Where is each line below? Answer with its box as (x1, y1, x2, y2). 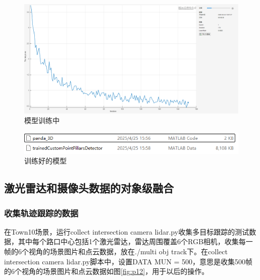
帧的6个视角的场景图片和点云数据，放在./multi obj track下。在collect (4, 246, 228, 257)
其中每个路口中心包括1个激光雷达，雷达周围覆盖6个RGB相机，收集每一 (18, 236, 253, 247)
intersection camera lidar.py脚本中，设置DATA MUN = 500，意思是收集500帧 (4, 256, 252, 266)
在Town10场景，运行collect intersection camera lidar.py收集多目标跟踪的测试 (4, 226, 249, 237)
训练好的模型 (24, 155, 67, 166)
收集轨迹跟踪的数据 (4, 206, 79, 219)
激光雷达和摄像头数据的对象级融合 (4, 180, 174, 196)
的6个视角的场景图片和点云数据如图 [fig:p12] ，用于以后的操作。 (4, 266, 209, 276)
